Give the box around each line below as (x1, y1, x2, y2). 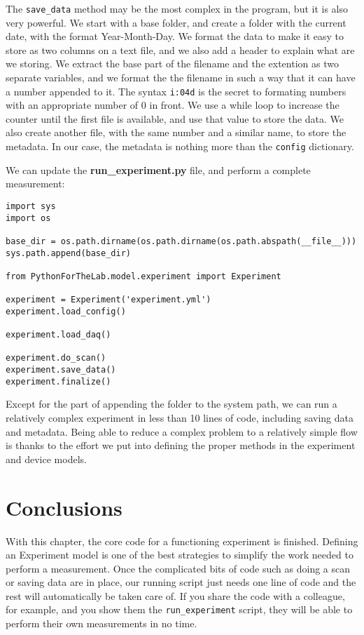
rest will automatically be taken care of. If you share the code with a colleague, (6, 588, 345, 603)
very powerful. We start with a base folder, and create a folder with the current (6, 15, 346, 29)
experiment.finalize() (6, 376, 111, 387)
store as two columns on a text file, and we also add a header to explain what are (6, 42, 355, 57)
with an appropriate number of (6, 98, 139, 112)
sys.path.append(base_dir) (6, 248, 131, 258)
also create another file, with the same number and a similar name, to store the (6, 125, 346, 140)
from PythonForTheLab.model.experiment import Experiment (6, 271, 281, 281)
